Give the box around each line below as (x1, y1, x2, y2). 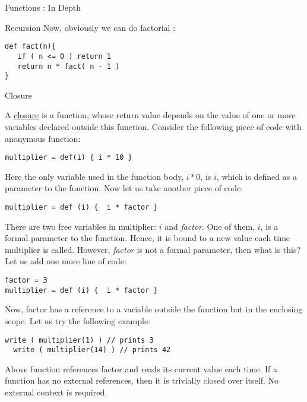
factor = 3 (5, 276, 48, 285)
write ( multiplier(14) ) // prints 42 (13, 346, 171, 354)
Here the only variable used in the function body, (5, 170, 184, 182)
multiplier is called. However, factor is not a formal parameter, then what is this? (5, 243, 301, 255)
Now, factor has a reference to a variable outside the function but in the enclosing (5, 303, 303, 315)
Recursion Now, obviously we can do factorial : (5, 21, 176, 33)
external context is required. (5, 386, 107, 398)
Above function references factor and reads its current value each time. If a (5, 362, 277, 375)
